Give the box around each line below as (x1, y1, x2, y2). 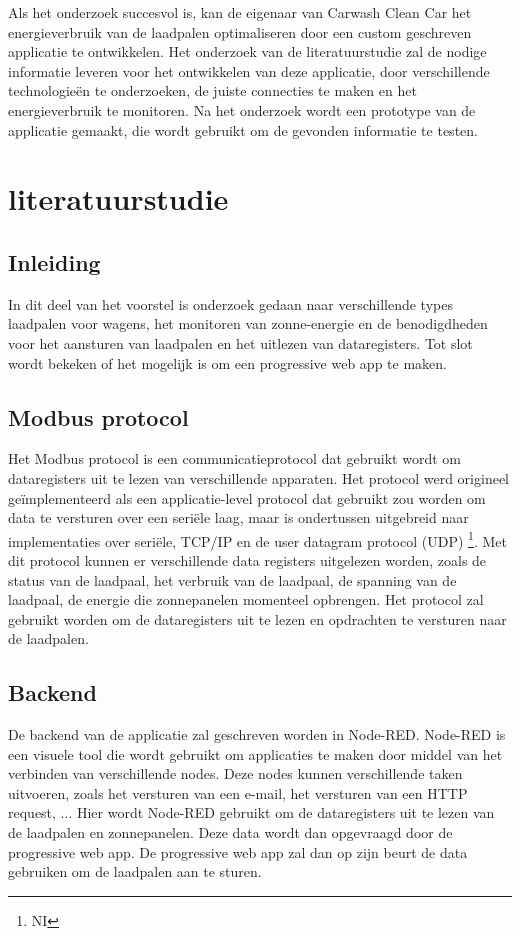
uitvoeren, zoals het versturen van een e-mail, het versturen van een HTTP (8, 782, 468, 803)
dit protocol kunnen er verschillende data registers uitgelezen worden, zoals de (8, 549, 487, 570)
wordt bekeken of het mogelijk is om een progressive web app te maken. (8, 352, 447, 373)
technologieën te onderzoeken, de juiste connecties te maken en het (8, 80, 417, 101)
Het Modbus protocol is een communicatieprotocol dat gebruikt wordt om (8, 448, 461, 469)
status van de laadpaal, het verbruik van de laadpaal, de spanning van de (8, 569, 457, 590)
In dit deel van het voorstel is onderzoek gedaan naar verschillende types (8, 293, 453, 314)
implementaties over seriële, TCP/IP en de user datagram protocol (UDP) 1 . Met (8, 527, 507, 551)
